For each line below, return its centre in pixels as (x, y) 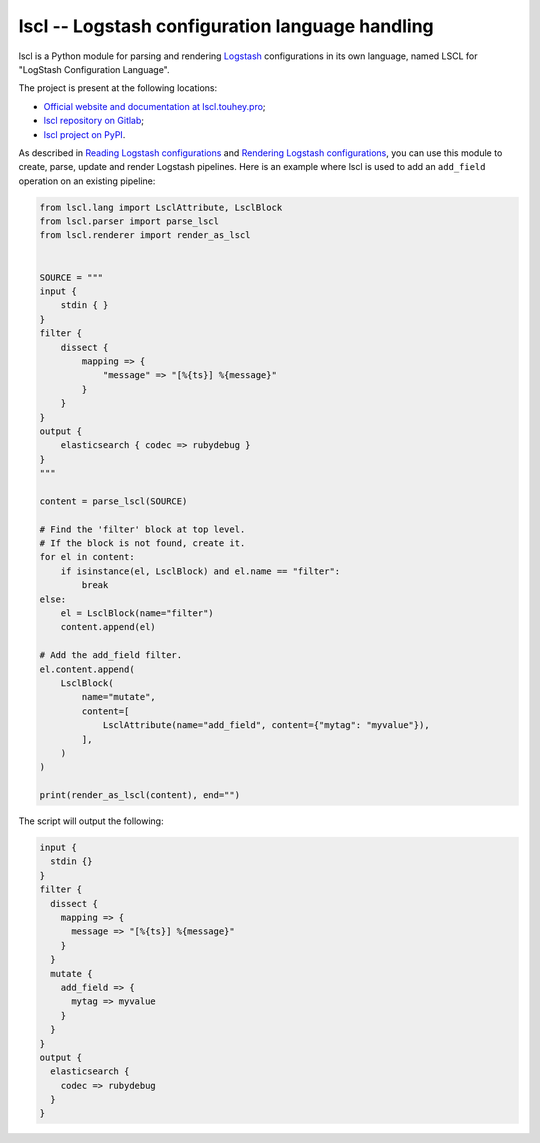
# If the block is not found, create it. (142, 543)
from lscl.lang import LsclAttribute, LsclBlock (161, 207)
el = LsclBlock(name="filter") (137, 613)
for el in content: (87, 557)
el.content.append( (87, 669)
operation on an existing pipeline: (87, 181)
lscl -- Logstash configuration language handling (226, 26)
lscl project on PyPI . (84, 134)
